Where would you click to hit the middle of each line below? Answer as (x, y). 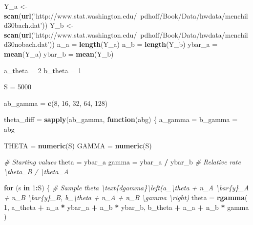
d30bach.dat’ (23, 25)
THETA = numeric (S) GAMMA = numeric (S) (78, 145)
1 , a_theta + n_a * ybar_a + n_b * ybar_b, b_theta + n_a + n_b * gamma (126, 207)
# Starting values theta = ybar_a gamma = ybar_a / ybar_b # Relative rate (122, 162)
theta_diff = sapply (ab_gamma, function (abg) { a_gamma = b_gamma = (121, 119)
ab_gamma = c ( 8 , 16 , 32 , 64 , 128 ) (56, 103)
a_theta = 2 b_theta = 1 (43, 70)
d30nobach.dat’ (27, 44)
